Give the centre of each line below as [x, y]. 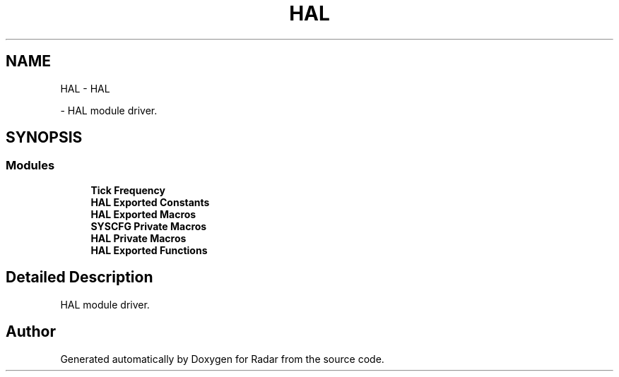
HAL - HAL [85, 88]
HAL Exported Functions [149, 250]
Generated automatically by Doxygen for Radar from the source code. [222, 359]
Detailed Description [79, 277]
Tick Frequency [128, 190]
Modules [30, 166]
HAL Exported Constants [150, 202]
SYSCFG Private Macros [149, 226]
